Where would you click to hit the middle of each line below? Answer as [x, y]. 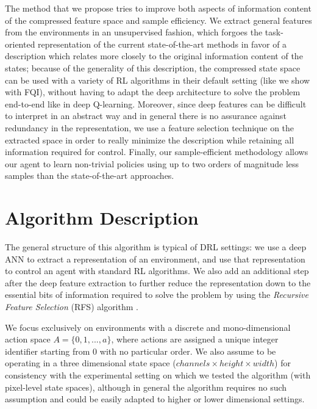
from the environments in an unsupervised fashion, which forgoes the [134, 32]
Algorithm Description [102, 218]
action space [28, 339]
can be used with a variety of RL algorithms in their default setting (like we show [158, 80]
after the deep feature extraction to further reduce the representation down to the [158, 282]
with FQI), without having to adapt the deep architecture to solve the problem [153, 92]
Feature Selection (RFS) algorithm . [72, 306]
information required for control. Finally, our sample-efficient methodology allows [157, 152]
